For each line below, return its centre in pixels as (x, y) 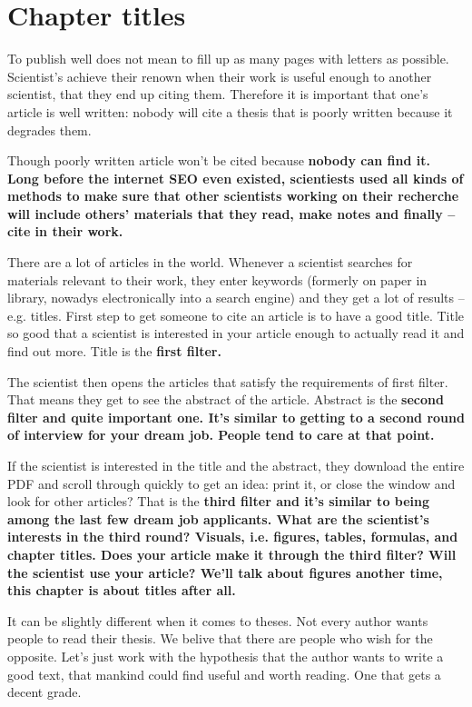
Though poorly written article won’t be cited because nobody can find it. (219, 160)
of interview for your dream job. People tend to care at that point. (221, 435)
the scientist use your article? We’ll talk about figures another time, (225, 572)
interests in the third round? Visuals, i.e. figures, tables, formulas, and (233, 537)
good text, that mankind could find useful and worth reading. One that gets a (224, 674)
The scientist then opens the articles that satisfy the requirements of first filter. (228, 381)
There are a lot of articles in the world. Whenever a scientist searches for (210, 262)
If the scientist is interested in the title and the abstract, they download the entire (236, 465)
